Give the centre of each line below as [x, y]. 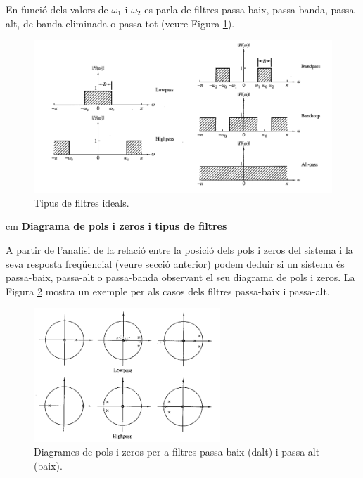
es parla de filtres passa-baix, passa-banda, [236, 9]
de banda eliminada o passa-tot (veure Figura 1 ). [129, 23]
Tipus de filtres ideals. [82, 202]
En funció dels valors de [57, 9]
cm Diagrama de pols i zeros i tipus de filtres [116, 226]
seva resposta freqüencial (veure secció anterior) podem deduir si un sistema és [175, 263]
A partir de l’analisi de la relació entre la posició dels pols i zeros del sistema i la [179, 249]
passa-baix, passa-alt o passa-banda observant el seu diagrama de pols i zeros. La [180, 277]
